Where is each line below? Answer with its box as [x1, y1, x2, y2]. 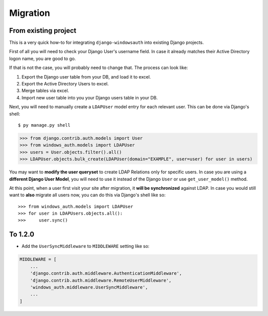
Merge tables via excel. [21, 87, 69, 94]
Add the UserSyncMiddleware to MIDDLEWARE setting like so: [21, 243, 150, 249]
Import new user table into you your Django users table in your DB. [21, 94, 158, 100]
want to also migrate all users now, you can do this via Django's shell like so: [9, 192, 166, 198]
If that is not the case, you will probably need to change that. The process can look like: [9, 65, 188, 71]
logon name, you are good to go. [9, 55, 76, 62]
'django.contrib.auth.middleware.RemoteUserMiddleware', [30, 277, 172, 283]
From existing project [9, 26, 76, 35]
